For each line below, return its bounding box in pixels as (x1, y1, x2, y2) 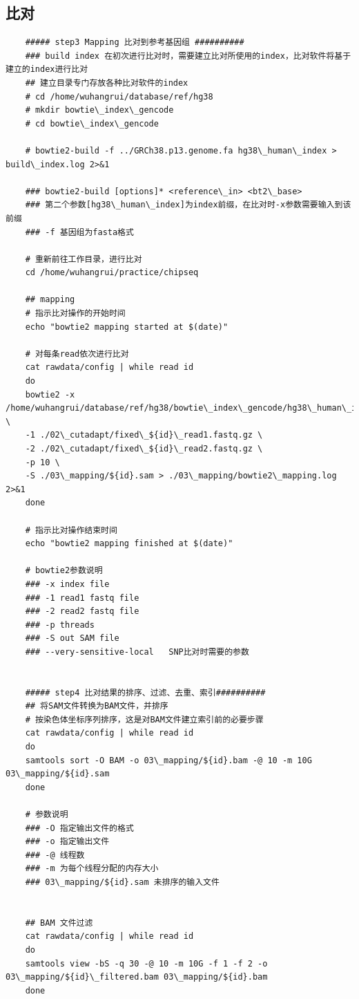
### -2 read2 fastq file (25, 606, 139, 617)
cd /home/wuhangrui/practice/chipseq (25, 268, 199, 278)
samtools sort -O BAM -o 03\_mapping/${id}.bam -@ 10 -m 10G (25, 755, 312, 765)
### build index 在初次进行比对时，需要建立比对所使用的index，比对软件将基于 (25, 50, 351, 61)
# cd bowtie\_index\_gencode (25, 118, 159, 129)
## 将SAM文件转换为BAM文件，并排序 (25, 701, 168, 711)
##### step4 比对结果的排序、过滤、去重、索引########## (25, 687, 266, 698)
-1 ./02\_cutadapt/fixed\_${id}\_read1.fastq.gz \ (25, 430, 263, 440)
